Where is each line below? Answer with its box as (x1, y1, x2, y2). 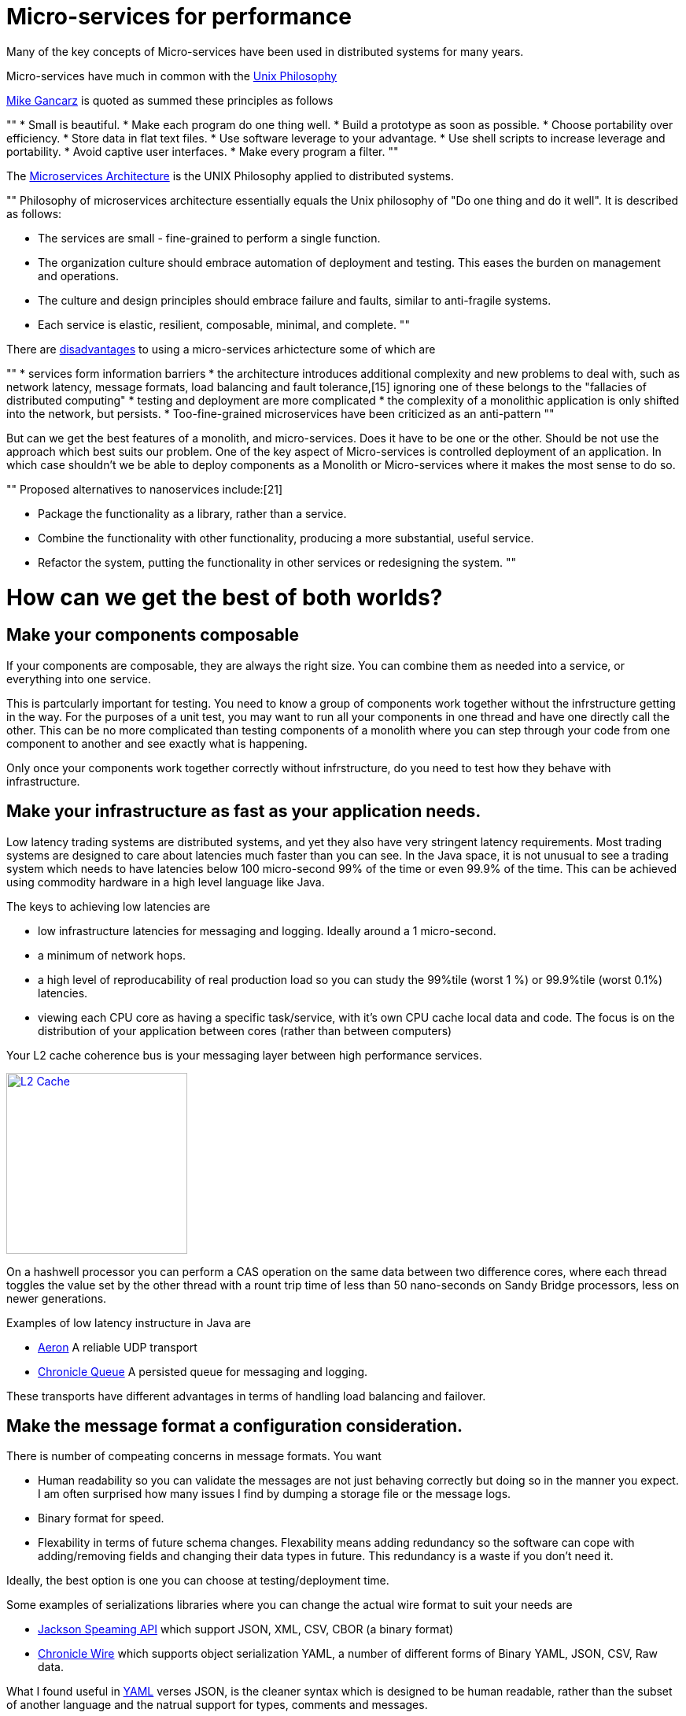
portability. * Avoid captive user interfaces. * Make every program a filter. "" (6, 144, 399, 158)
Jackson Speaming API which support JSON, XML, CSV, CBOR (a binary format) (38, 1622, 454, 1636)
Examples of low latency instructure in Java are (6, 1315, 251, 1330)
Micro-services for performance (6, 3, 352, 30)
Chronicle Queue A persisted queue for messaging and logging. (38, 1364, 367, 1378)
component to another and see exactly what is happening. (6, 736, 308, 750)
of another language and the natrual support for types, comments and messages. (6, 1698, 428, 1712)
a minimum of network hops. (38, 948, 186, 962)
